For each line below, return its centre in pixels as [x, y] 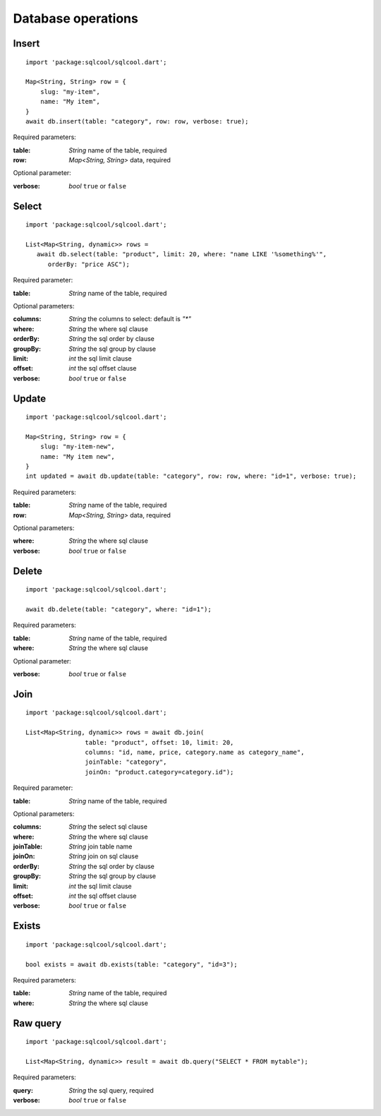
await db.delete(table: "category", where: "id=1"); [119, 610]
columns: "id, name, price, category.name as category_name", [195, 752]
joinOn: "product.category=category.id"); [159, 772]
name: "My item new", [78, 456]
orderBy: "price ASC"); [89, 264]
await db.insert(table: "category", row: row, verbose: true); [137, 121]
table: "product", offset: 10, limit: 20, [159, 742]
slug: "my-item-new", [78, 447]
